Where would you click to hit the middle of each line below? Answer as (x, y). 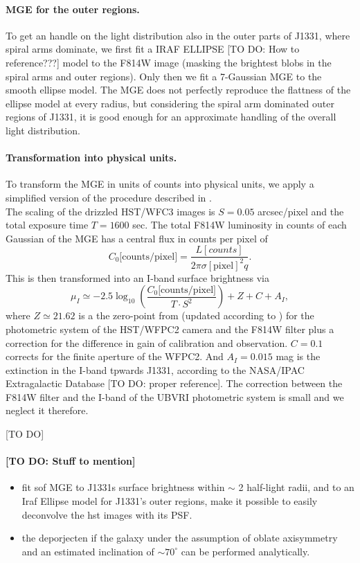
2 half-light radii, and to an (296, 487)
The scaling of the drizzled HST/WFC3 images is (110, 211)
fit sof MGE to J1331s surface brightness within (123, 487)
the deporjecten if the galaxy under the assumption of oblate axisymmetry (180, 538)
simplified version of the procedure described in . (109, 197)
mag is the (298, 356)
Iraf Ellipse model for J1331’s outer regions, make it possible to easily (170, 501)
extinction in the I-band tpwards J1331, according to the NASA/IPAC (155, 369)
